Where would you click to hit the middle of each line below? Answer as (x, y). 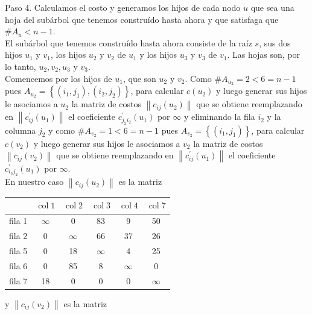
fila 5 (18, 250)
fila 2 (18, 236)
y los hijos (158, 55)
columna (21, 130)
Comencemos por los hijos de (59, 78)
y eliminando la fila (219, 117)
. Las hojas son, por (264, 55)
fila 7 (18, 280)
